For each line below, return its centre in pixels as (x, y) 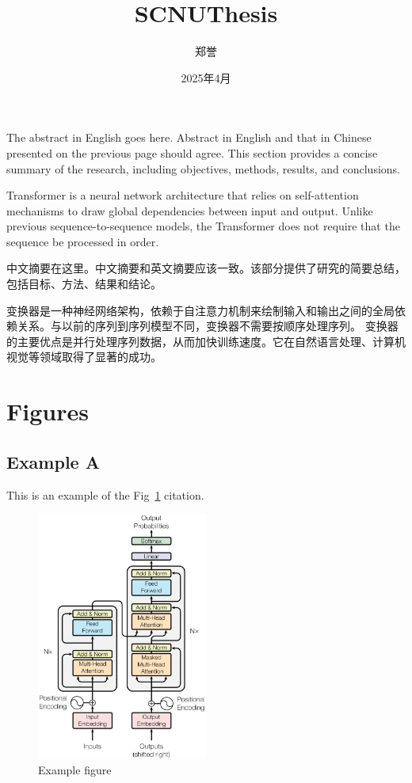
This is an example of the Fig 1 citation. (105, 494)
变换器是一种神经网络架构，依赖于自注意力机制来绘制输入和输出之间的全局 (200, 310)
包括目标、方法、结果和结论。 (84, 284)
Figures (48, 411)
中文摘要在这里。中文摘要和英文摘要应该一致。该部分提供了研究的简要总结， (206, 268)
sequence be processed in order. (83, 241)
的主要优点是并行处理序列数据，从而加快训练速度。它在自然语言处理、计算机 (206, 341)
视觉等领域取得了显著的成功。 (84, 357)
